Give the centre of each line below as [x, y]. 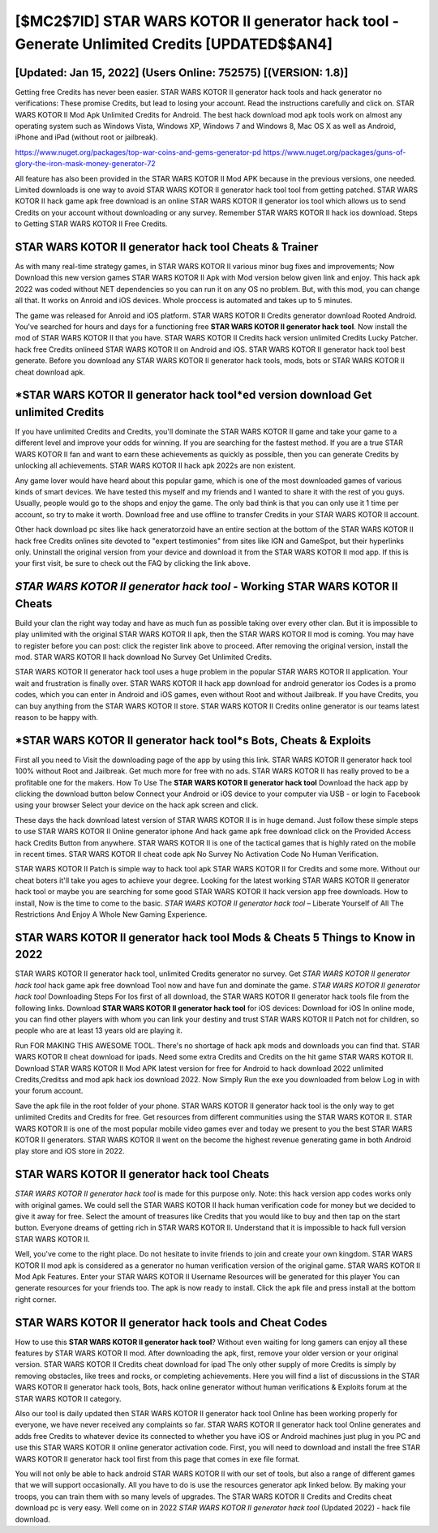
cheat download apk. [50, 372]
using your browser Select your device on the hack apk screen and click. [137, 805]
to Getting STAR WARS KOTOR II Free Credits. [91, 224]
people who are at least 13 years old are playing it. [99, 1030]
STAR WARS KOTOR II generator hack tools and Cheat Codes [171, 1323]
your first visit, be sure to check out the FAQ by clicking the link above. [133, 563]
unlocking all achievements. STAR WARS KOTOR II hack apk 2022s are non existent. [155, 465]
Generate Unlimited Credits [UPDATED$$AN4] [174, 44]
